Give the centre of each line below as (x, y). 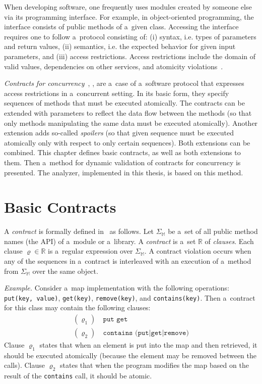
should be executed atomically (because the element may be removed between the (130, 355)
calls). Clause (25, 365)
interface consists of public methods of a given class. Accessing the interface (121, 27)
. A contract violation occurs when (198, 251)
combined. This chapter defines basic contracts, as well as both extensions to (122, 152)
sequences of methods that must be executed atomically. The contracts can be (124, 103)
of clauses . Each (229, 241)
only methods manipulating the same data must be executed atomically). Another (131, 123)
